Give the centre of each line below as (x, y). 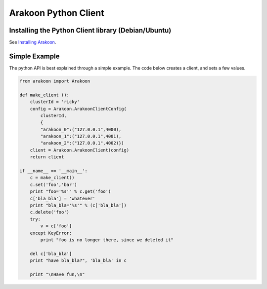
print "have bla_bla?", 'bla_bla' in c (78, 261)
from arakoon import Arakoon (55, 81)
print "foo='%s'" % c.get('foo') (70, 192)
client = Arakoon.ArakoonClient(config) (80, 150)
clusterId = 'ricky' (55, 102)
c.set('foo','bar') (54, 184)
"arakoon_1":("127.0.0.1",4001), (81, 136)
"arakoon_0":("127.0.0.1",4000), (81, 129)
